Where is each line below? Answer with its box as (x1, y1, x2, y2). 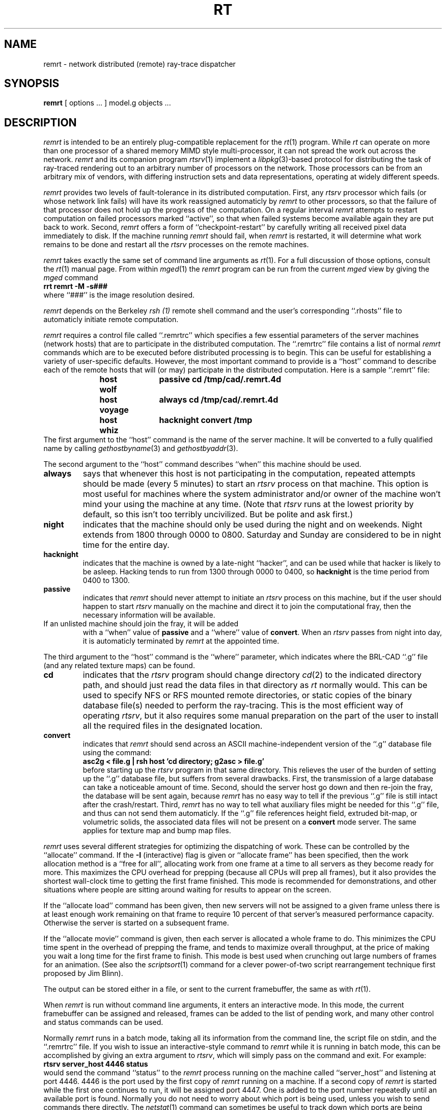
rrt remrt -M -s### (43, 282, 108, 291)
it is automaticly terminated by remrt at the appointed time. (82, 637, 280, 646)
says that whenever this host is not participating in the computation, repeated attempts (82, 468, 415, 479)
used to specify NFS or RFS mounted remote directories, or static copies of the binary (82, 690, 412, 701)
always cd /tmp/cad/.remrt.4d (159, 394, 278, 405)
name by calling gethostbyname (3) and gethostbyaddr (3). (43, 444, 238, 453)
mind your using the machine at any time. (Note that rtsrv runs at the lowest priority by (82, 499, 414, 510)
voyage (99, 405, 129, 415)
